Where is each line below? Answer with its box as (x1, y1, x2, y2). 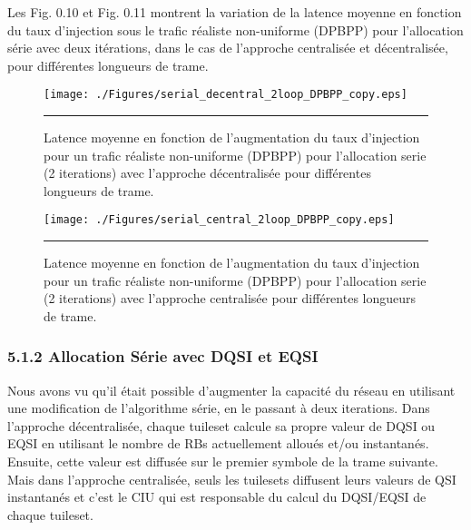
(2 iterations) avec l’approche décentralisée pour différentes (44, 163, 371, 182)
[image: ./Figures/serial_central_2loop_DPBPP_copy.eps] (44, 213, 395, 227)
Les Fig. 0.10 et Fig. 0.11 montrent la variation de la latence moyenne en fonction (7, 3, 462, 21)
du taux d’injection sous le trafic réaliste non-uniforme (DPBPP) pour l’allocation (7, 20, 464, 39)
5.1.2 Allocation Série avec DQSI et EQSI (7, 345, 319, 368)
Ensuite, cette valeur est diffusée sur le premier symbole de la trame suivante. (7, 452, 438, 471)
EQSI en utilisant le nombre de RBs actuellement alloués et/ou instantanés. (7, 434, 429, 453)
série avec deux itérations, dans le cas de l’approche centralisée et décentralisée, (7, 38, 448, 57)
